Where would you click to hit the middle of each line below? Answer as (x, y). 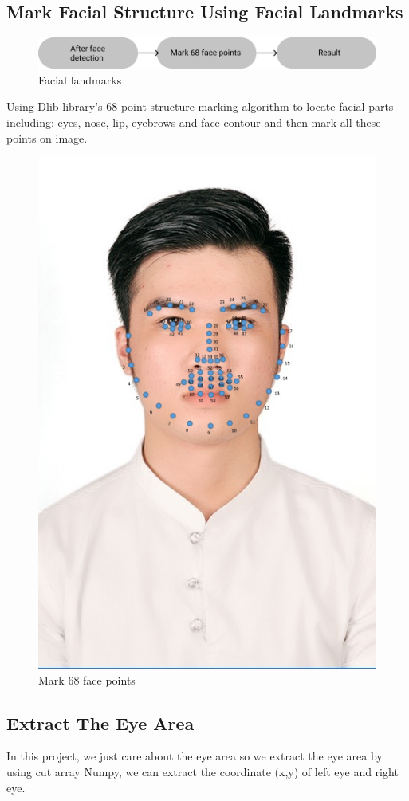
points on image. (47, 137)
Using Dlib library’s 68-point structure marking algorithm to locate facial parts (200, 106)
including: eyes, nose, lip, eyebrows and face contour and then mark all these (194, 122)
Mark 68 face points (87, 679)
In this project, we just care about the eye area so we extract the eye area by (195, 756)
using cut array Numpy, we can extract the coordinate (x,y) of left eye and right (203, 771)
